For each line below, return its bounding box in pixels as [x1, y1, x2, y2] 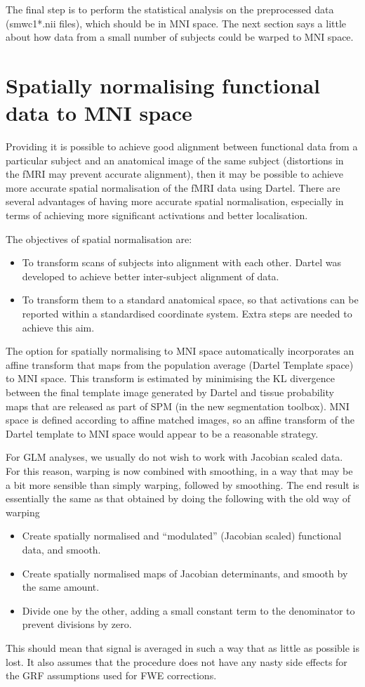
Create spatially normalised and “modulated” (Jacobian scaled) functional [22, 528, 342, 543]
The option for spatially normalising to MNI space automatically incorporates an [6, 343, 354, 358]
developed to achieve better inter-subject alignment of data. [22, 268, 279, 283]
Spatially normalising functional [6, 70, 321, 99]
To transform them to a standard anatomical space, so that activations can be [22, 292, 359, 307]
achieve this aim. [22, 320, 95, 334]
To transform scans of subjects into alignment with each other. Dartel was [22, 255, 342, 270]
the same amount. [22, 580, 100, 594]
